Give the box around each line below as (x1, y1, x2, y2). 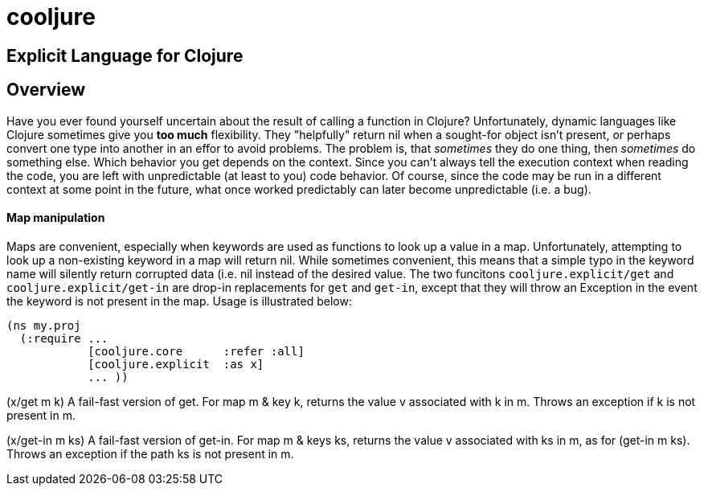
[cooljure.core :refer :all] (88, 344, 305, 358)
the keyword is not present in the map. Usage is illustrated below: (6, 293, 352, 308)
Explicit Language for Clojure (6, 45, 244, 66)
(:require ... (19, 331, 108, 345)
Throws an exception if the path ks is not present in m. (6, 446, 294, 461)
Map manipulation (6, 211, 105, 225)
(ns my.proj (6, 318, 81, 332)
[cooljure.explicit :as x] (88, 357, 264, 371)
